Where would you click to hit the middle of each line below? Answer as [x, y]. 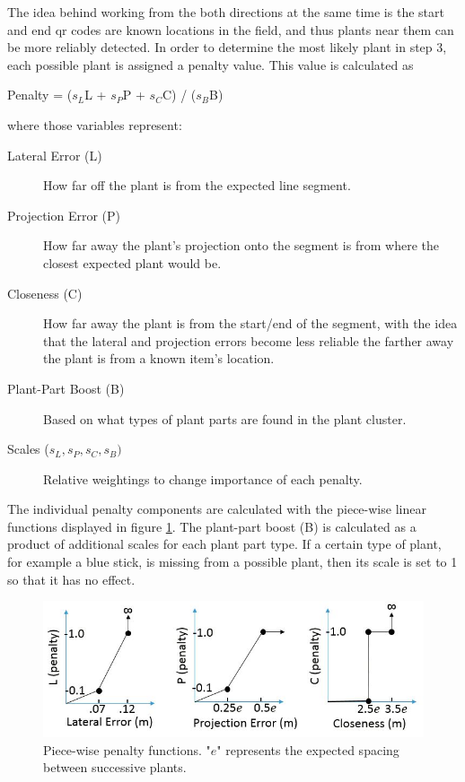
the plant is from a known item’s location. [159, 358]
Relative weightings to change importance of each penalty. [203, 478]
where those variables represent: [95, 124]
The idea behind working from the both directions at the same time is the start [226, 12]
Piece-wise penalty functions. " [127, 749]
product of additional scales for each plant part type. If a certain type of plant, [224, 544]
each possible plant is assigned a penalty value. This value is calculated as [211, 64]
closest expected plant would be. [132, 262]
